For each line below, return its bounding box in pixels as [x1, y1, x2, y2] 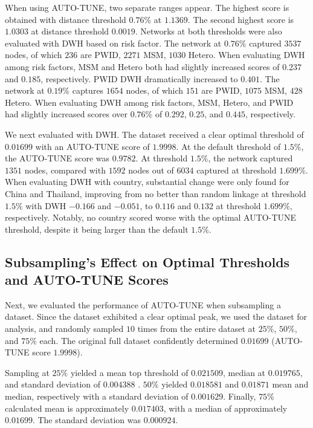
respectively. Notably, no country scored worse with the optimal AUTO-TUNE [5, 211, 297, 224]
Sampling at [5, 366, 50, 378]
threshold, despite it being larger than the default [5, 222, 189, 235]
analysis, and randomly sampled [5, 322, 124, 335]
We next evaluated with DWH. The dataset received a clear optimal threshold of [5, 128, 304, 140]
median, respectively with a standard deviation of [5, 390, 189, 403]
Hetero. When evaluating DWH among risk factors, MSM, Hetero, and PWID [5, 96, 294, 108]
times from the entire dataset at [137, 322, 256, 335]
